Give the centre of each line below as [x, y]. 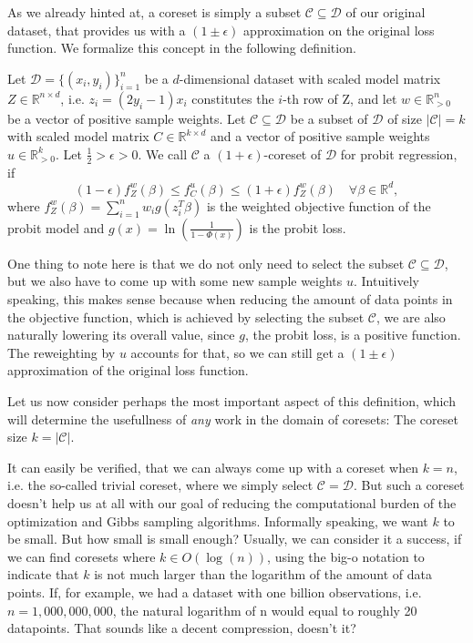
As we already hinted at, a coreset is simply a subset [154, 12]
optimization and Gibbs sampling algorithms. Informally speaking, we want [218, 521]
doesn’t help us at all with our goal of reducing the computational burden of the [232, 503]
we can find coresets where [82, 556]
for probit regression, [399, 153]
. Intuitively [386, 281]
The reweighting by [62, 352]
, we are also [411, 316]
